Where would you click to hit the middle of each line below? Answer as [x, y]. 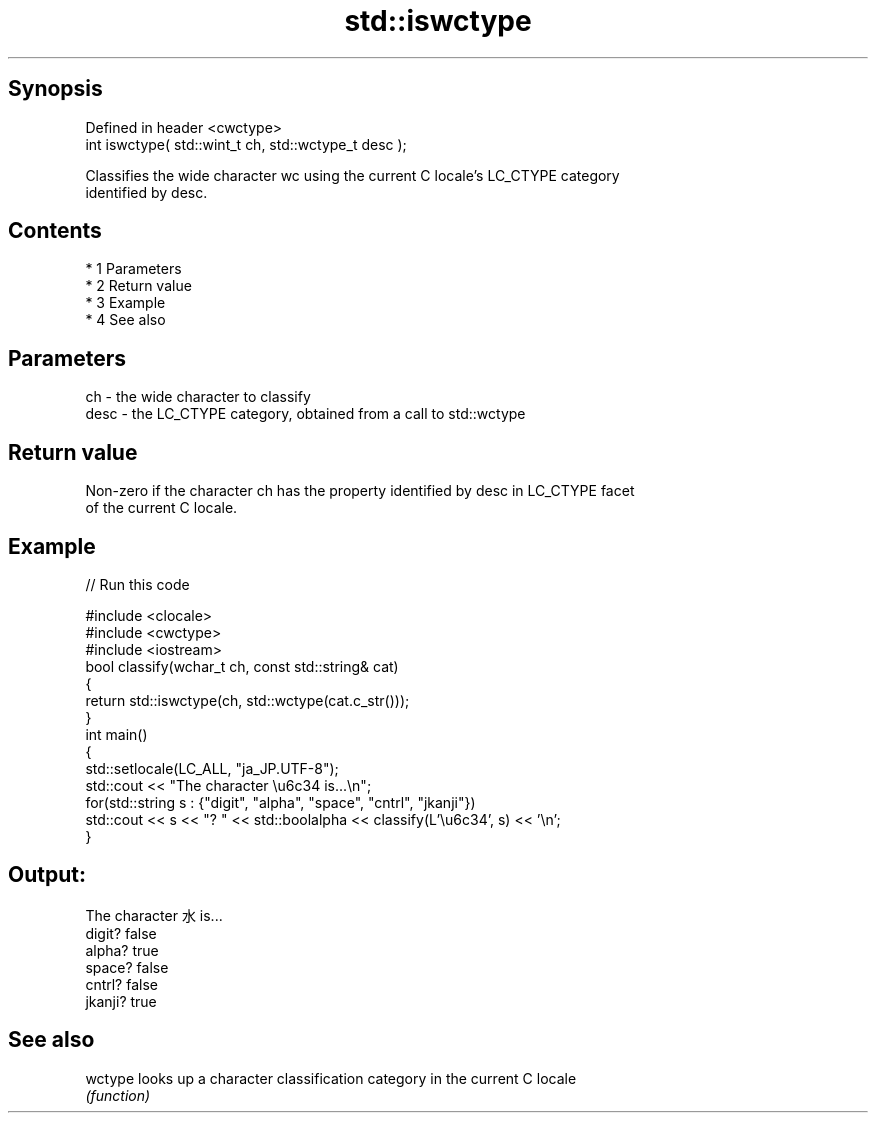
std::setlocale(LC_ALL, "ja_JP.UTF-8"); [212, 768]
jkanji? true [121, 1001]
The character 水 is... [154, 915]
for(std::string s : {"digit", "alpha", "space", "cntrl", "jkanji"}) [280, 802]
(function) [118, 1095]
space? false [127, 967]
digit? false [121, 933]
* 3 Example [125, 303]
